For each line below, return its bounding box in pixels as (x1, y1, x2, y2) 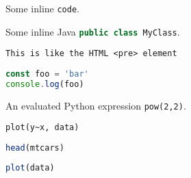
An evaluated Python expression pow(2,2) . (5, 98, 186, 112)
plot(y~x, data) (5, 123, 79, 133)
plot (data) (5, 162, 55, 173)
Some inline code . (5, 1, 79, 15)
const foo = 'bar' (5, 68, 89, 79)
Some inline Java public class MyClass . (5, 24, 180, 38)
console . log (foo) (5, 79, 84, 89)
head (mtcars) (5, 143, 64, 153)
